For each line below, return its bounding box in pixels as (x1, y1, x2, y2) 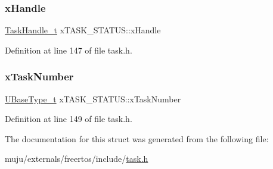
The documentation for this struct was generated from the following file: (5, 132, 269, 145)
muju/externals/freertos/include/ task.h (5, 152, 148, 165)
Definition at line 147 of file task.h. (5, 43, 132, 56)
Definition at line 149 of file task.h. (5, 112, 132, 125)
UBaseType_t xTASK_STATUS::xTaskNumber (5, 92, 181, 105)
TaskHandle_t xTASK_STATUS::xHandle (5, 24, 161, 36)
